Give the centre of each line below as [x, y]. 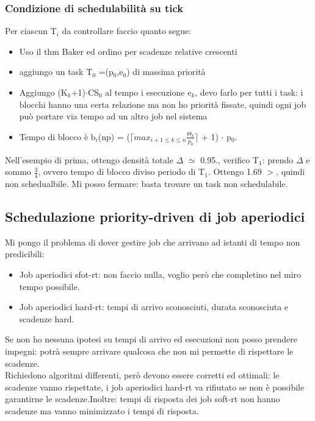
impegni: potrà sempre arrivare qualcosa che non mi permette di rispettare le [149, 351]
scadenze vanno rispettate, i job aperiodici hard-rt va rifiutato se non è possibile [155, 387]
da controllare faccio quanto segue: [127, 31]
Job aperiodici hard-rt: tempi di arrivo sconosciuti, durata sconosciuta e [154, 307]
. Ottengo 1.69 [235, 172]
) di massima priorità [166, 72]
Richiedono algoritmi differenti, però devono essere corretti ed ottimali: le [142, 375]
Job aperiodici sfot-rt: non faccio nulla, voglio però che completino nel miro [160, 274]
